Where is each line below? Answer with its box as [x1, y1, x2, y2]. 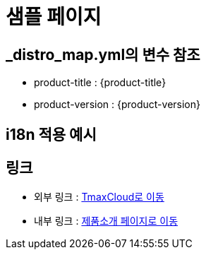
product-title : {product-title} [34, 76, 166, 89]
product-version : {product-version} [34, 98, 200, 111]
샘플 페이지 [6, 5, 102, 29]
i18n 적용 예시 [6, 125, 97, 143]
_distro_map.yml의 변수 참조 [6, 45, 200, 64]
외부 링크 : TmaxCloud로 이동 [34, 191, 164, 203]
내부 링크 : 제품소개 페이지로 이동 [34, 215, 178, 227]
